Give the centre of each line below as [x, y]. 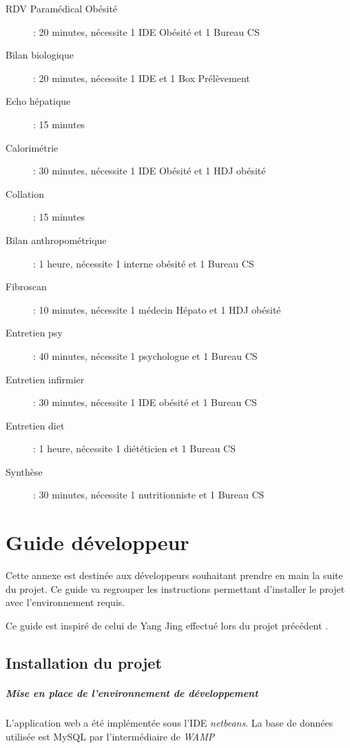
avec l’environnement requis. [65, 602]
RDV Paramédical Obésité [62, 8]
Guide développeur [97, 542]
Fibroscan [26, 286]
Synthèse [24, 471]
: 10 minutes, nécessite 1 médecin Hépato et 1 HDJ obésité [157, 309]
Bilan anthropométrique [56, 240]
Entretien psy [34, 333]
